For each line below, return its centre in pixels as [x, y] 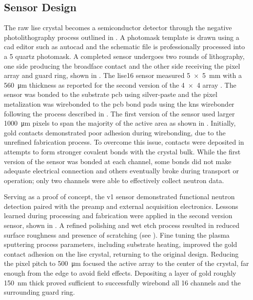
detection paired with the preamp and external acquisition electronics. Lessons [121, 206]
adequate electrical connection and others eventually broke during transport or [121, 171]
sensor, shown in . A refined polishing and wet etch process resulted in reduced [122, 225]
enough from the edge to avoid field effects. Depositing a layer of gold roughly [120, 273]
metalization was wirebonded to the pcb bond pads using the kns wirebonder [119, 103]
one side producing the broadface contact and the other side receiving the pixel [122, 66]
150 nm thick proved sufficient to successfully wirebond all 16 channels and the [122, 282]
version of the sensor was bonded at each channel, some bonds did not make [118, 161]
